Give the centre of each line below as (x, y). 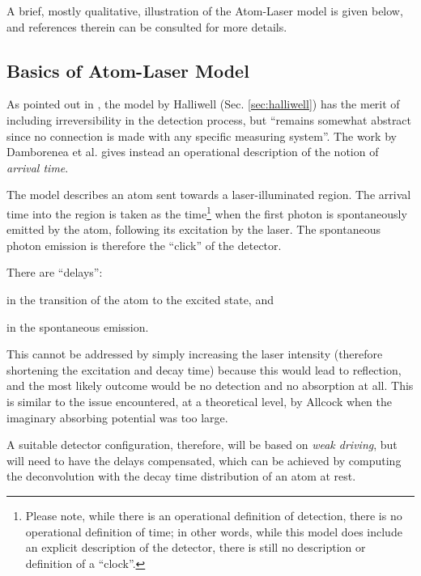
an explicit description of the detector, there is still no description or (196, 547)
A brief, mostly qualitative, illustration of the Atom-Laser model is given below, (205, 11)
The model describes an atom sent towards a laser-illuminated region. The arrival (209, 195)
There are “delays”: (55, 272)
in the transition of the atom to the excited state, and (140, 299)
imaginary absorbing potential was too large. (117, 417)
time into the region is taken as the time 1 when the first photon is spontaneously (207, 212)
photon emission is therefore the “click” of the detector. (144, 245)
